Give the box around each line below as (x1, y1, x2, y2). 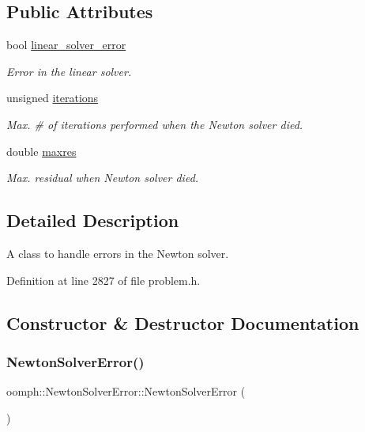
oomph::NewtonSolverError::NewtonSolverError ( (6, 383, 246, 400)
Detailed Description (6, 208, 179, 233)
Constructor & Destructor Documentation (6, 310, 359, 335)
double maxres (6, 142, 77, 159)
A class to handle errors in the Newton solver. (6, 244, 229, 261)
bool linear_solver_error (6, 36, 126, 53)
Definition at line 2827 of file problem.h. (6, 271, 201, 288)
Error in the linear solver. (6, 63, 132, 79)
